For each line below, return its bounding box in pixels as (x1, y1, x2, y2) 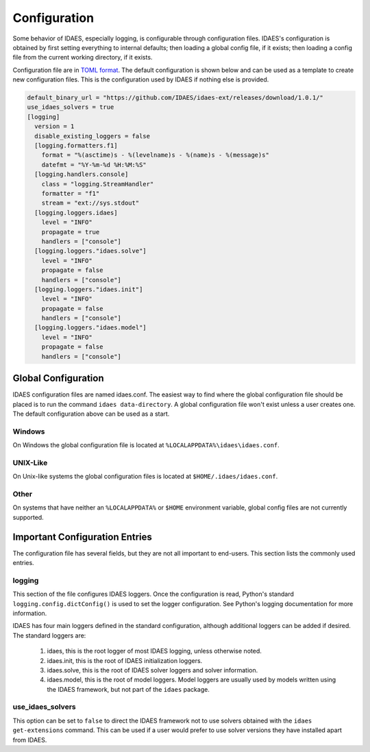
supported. (12, 513, 44, 521)
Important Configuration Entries (12, 531, 152, 542)
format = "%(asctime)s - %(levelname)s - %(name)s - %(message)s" (41, 151, 270, 159)
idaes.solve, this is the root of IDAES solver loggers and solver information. (47, 666, 258, 674)
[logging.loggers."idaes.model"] (34, 324, 147, 331)
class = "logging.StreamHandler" (41, 180, 154, 188)
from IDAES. (12, 736, 47, 744)
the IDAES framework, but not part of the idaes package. (47, 685, 210, 693)
